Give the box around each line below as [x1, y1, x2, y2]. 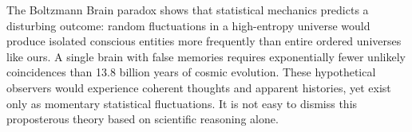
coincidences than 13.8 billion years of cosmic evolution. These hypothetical [6, 64, 376, 80]
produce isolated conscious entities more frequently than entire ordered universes [6, 33, 402, 49]
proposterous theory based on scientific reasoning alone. [6, 111, 279, 127]
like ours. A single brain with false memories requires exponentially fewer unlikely [6, 48, 406, 64]
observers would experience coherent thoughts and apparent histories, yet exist [6, 79, 391, 95]
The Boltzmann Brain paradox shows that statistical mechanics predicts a [6, 2, 369, 17]
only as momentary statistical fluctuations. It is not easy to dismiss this [6, 95, 358, 111]
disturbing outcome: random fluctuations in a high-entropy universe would [6, 17, 370, 33]
